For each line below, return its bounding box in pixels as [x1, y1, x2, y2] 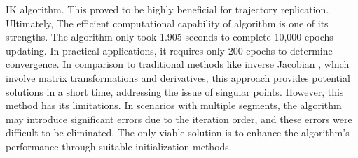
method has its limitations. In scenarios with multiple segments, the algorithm [6, 98, 342, 113]
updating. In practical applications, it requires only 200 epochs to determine [6, 43, 333, 57]
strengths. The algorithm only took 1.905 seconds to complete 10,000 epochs [6, 29, 333, 44]
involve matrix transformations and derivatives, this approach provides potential [6, 70, 350, 85]
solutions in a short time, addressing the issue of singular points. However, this [6, 84, 344, 99]
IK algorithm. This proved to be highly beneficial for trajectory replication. [6, 2, 329, 16]
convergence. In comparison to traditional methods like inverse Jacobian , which [6, 57, 350, 71]
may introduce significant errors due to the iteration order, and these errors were [6, 111, 352, 126]
